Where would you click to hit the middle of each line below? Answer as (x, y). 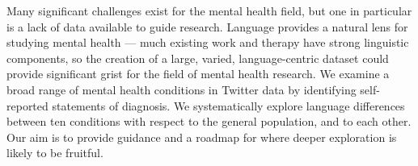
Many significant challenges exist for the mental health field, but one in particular (209, 10)
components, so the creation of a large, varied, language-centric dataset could (198, 58)
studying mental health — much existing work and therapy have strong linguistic (208, 42)
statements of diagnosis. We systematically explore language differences (228, 105)
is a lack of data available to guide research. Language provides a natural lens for (207, 26)
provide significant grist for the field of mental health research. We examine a (198, 74)
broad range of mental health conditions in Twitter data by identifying (182, 89)
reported (27, 105)
